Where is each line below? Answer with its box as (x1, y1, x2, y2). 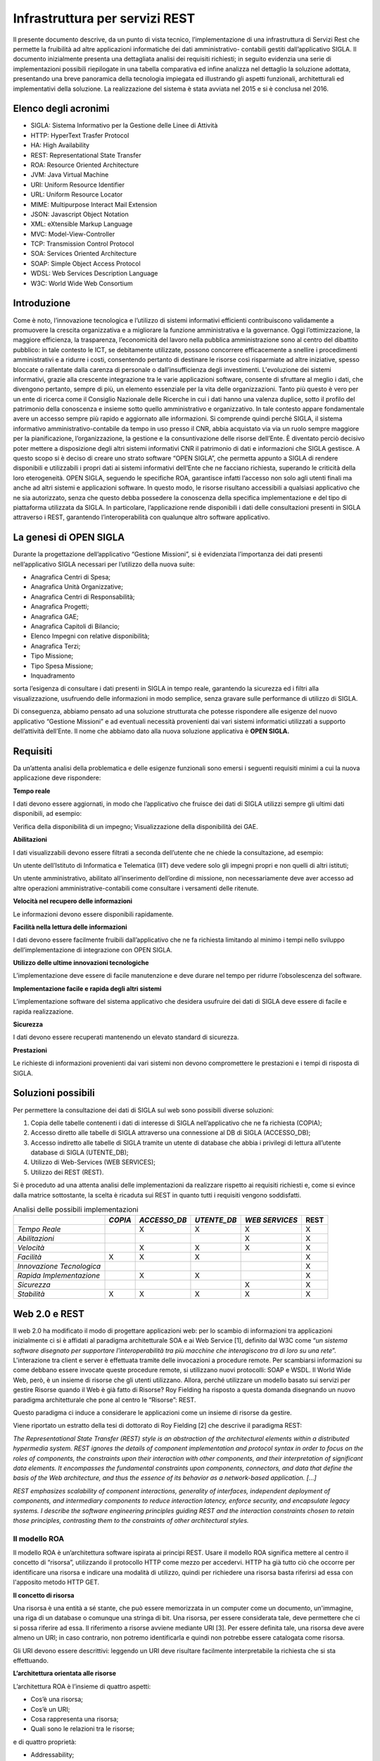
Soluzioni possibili (13, 1087, 95, 1099)
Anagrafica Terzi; (30, 642, 81, 650)
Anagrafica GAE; (30, 612, 79, 621)
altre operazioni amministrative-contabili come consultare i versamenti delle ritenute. (13, 884, 259, 892)
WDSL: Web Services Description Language (30, 269, 158, 278)
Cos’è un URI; (30, 1705, 70, 1713)
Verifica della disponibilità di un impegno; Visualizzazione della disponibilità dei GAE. (13, 822, 258, 830)
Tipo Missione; (30, 652, 74, 660)
